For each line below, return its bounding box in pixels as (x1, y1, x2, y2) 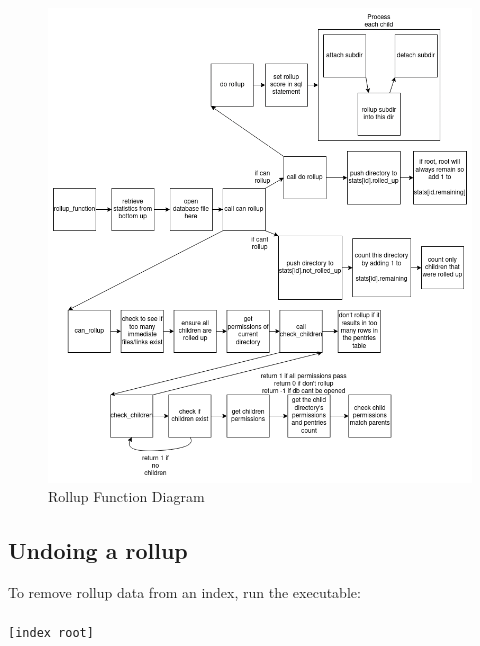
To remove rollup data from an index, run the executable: (8, 582, 361, 603)
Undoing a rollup (8, 535, 188, 566)
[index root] (8, 626, 94, 641)
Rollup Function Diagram (48, 486, 205, 507)
